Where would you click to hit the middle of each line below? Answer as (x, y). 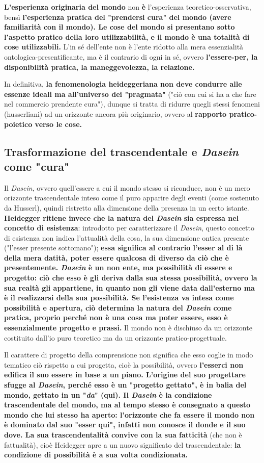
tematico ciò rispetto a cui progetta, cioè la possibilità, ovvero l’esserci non (124, 364)
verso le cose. (58, 124)
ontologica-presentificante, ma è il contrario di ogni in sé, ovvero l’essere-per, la (131, 56)
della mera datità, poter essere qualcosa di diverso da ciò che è (116, 257)
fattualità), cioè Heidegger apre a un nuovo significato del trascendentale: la (123, 444)
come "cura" (37, 166)
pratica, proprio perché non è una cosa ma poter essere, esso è (116, 317)
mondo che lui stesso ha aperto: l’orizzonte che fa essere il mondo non (129, 414)
